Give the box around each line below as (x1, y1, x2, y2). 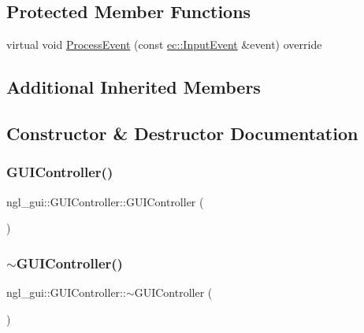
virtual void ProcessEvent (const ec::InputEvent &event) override (6, 36, 322, 53)
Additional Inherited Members (6, 75, 261, 99)
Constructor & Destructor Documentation (6, 120, 358, 145)
